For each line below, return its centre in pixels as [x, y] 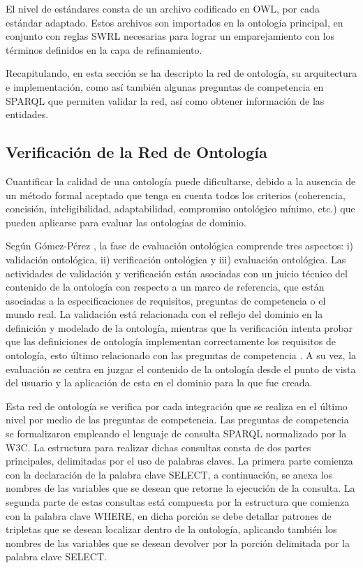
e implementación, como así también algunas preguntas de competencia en [165, 86]
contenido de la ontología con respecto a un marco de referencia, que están [165, 287]
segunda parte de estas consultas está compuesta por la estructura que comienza [178, 502]
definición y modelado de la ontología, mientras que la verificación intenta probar [179, 327]
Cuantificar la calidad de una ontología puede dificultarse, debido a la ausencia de [181, 181]
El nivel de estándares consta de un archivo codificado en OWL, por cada [163, 8]
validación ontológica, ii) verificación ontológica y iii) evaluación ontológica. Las [176, 259]
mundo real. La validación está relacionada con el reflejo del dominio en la [164, 314]
